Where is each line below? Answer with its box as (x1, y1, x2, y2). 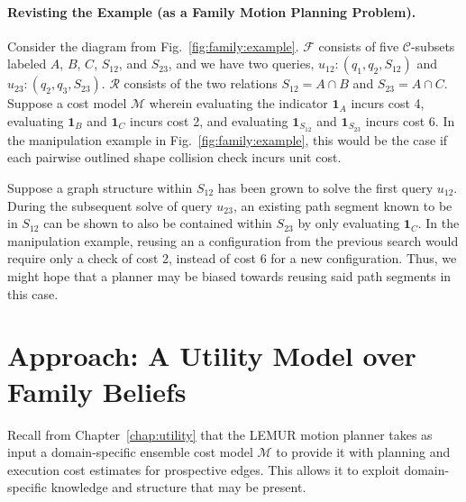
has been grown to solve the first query (217, 178, 434, 197)
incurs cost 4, (351, 94, 425, 113)
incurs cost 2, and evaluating (130, 111, 288, 130)
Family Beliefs (7, 372, 187, 409)
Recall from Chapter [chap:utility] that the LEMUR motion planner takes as (7, 424, 433, 443)
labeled (7, 54, 47, 73)
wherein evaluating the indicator (149, 94, 328, 113)
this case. (7, 284, 59, 303)
